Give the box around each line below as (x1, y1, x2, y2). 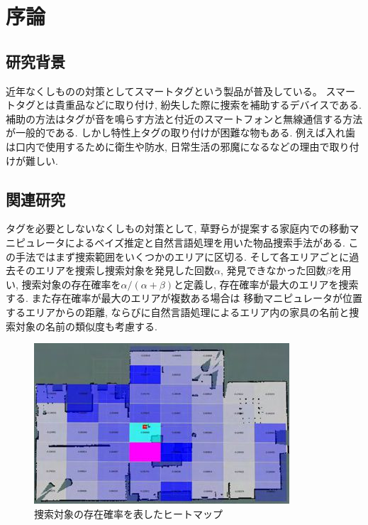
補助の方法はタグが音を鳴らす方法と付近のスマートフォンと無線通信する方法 (6, 111, 363, 126)
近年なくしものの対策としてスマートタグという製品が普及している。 (6, 83, 323, 98)
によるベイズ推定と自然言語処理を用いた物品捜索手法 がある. (65, 234, 345, 249)
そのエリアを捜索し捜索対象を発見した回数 (15, 263, 214, 278)
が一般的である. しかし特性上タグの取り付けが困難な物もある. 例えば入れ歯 (6, 125, 355, 140)
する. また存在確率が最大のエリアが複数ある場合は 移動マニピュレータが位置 (6, 291, 362, 305)
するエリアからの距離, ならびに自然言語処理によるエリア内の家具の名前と (6, 304, 350, 319)
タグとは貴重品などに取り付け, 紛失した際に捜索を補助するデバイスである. (15, 97, 362, 112)
